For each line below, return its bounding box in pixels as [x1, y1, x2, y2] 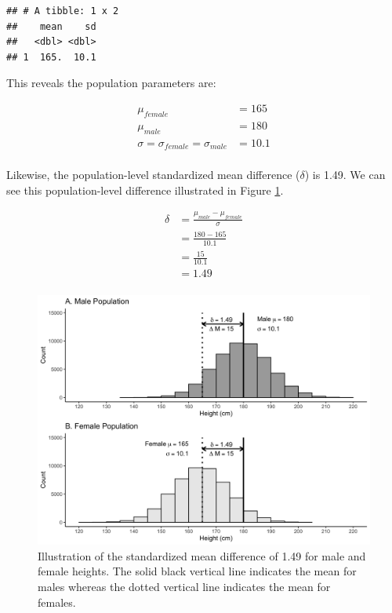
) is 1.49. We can [304, 166, 386, 183]
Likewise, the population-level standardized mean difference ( [6, 166, 300, 183]
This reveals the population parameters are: [6, 75, 216, 91]
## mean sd [6, 20, 96, 32]
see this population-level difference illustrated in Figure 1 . [6, 181, 284, 198]
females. [38, 593, 76, 610]
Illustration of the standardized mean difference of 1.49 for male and [38, 547, 366, 564]
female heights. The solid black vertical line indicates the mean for [38, 563, 357, 579]
